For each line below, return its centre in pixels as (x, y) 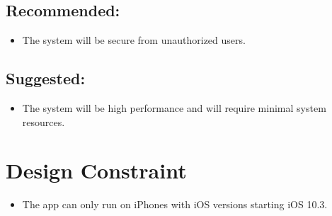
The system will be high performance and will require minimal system (174, 108)
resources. (44, 121)
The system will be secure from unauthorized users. (134, 40)
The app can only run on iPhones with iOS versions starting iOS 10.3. (175, 204)
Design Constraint (96, 170)
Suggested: (46, 78)
